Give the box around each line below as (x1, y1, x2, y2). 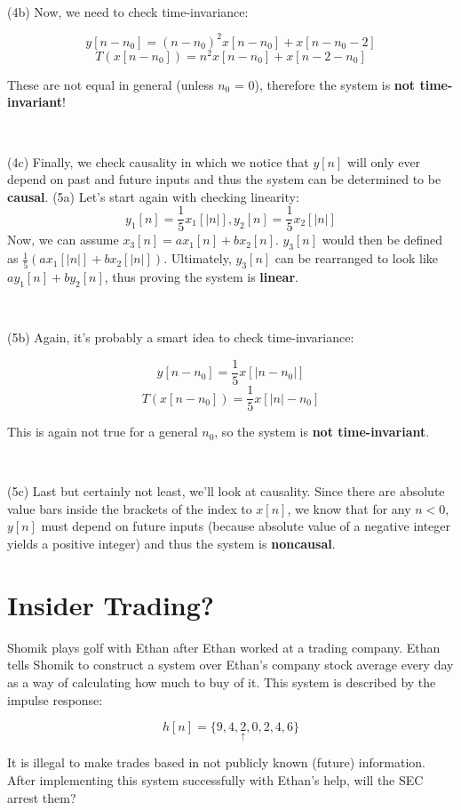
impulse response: (7, 690, 103, 709)
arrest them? (7, 788, 76, 806)
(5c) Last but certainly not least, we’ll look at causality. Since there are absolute (7, 482, 445, 501)
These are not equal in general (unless (7, 75, 214, 93)
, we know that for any (287, 499, 411, 517)
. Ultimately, (163, 249, 232, 268)
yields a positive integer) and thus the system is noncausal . (7, 534, 336, 553)
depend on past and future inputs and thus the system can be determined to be (7, 170, 441, 188)
